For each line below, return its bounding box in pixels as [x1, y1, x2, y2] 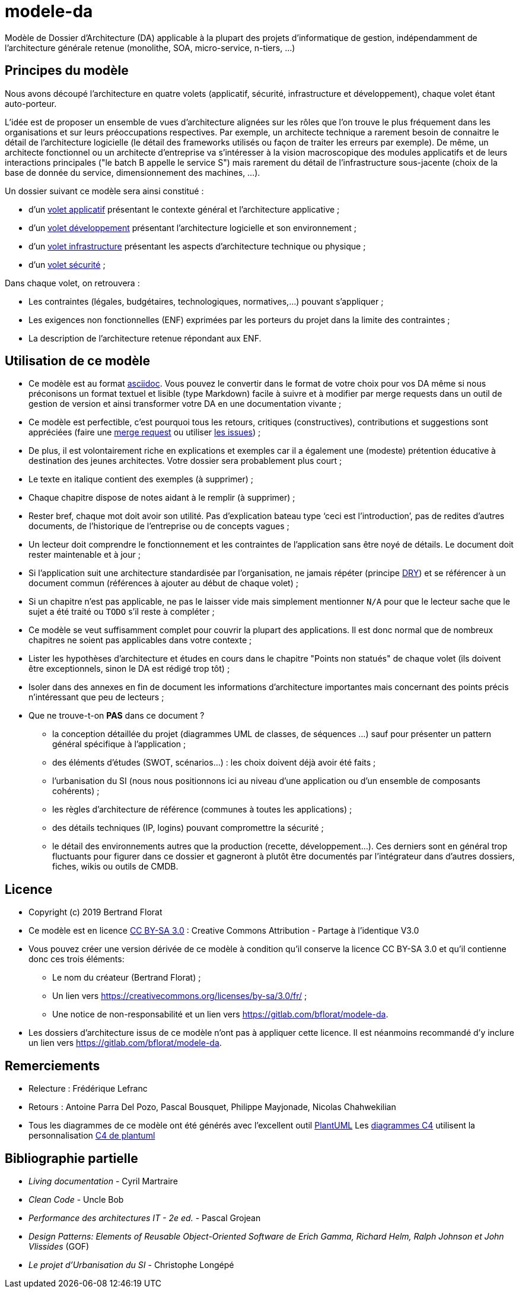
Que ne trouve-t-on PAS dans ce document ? [28, 710, 205, 721]
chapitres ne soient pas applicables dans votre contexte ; [28, 635, 252, 646]
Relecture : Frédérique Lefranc [28, 1083, 148, 1094]
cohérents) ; [52, 786, 100, 796]
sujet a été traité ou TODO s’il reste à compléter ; [28, 606, 215, 617]
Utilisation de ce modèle [5, 353, 150, 369]
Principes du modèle [5, 63, 129, 78]
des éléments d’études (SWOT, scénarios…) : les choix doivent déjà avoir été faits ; [52, 757, 376, 768]
